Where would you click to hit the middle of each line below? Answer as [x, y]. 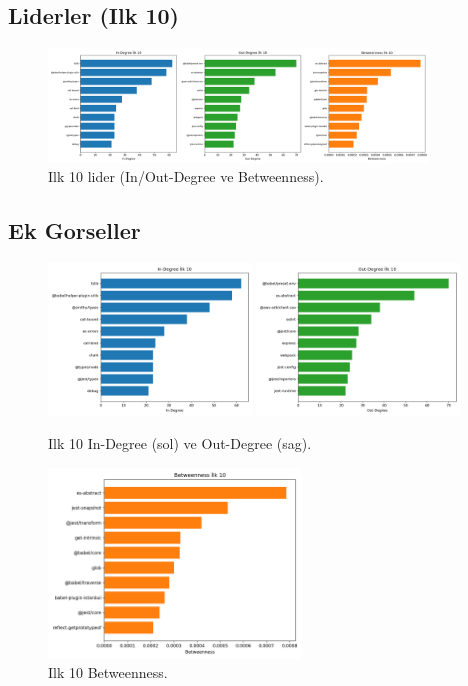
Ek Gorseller [74, 230]
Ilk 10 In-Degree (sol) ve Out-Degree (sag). [180, 443]
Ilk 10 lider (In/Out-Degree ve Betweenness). [186, 176]
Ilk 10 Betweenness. [108, 672]
